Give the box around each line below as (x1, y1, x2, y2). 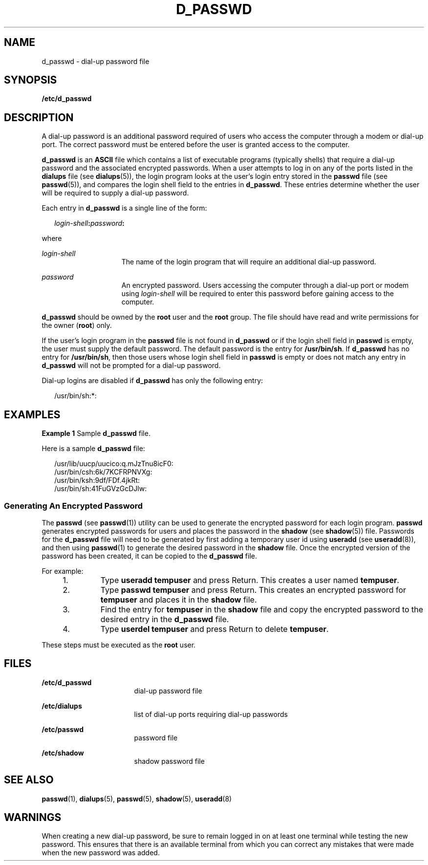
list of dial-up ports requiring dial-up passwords (134, 710, 288, 718)
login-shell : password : (54, 219, 125, 228)
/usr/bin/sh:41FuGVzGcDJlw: (54, 484, 147, 493)
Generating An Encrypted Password (4, 500, 143, 511)
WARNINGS (4, 811, 62, 823)
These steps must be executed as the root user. (42, 640, 196, 649)
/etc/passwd (42, 725, 84, 734)
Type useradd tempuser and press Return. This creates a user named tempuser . (100, 575, 400, 585)
